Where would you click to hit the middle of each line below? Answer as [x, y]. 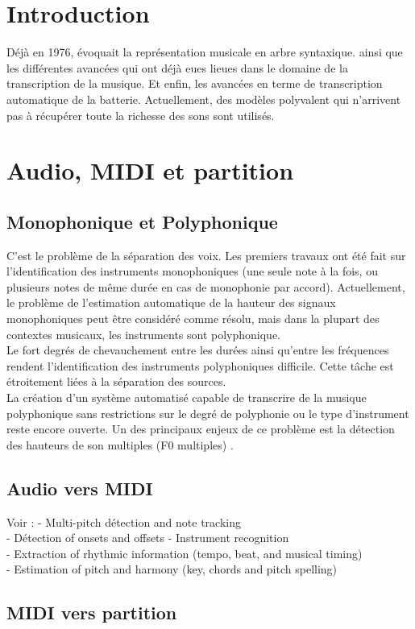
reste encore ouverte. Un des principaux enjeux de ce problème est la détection [201, 429]
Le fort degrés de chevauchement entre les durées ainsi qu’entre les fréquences [198, 350]
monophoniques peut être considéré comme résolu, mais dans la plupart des [193, 319]
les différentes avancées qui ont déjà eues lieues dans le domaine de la [177, 67]
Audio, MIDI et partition [150, 170]
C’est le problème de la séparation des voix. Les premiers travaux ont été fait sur [206, 255]
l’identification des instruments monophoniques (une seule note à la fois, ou [192, 271]
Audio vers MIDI [80, 488]
